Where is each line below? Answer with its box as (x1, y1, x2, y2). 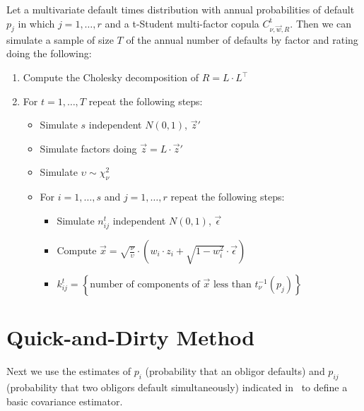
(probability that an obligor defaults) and (145, 364, 325, 379)
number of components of (90, 280, 200, 290)
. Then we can (290, 16, 352, 30)
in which (18, 16, 55, 30)
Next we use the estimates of (6, 364, 131, 379)
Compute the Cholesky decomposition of (23, 70, 199, 85)
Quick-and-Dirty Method (6, 323, 255, 352)
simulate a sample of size (6, 32, 114, 47)
